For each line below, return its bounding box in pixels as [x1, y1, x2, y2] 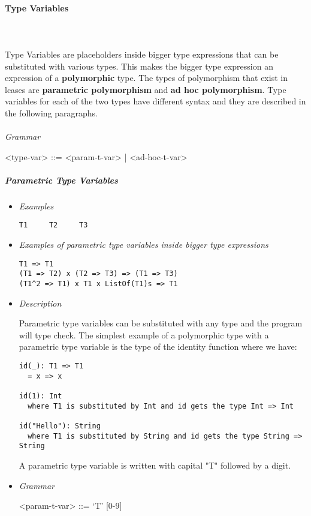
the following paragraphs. [5, 106, 98, 119]
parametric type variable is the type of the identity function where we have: [19, 340, 297, 353]
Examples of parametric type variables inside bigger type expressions [19, 238, 268, 251]
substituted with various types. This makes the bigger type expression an [5, 59, 273, 72]
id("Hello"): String [19, 422, 101, 431]
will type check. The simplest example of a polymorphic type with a [19, 328, 269, 341]
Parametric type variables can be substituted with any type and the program [19, 317, 303, 329]
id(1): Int [19, 392, 62, 401]
